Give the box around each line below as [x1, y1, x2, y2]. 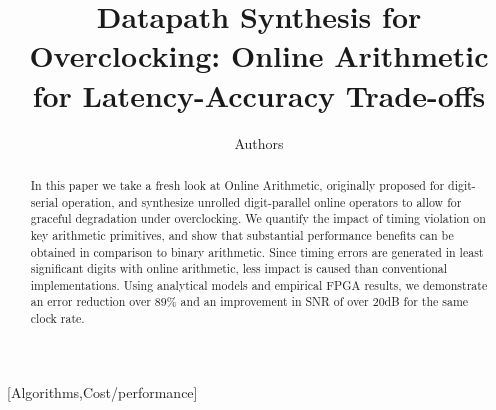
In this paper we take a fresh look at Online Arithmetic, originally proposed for [30, 176, 445, 193]
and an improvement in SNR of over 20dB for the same [180, 293, 469, 310]
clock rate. [30, 310, 85, 327]
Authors [234, 132, 284, 153]
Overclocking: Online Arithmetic [29, 35, 489, 76]
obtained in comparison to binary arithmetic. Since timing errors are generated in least [30, 243, 484, 260]
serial [30, 193, 58, 210]
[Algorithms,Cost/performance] [7, 381, 198, 402]
